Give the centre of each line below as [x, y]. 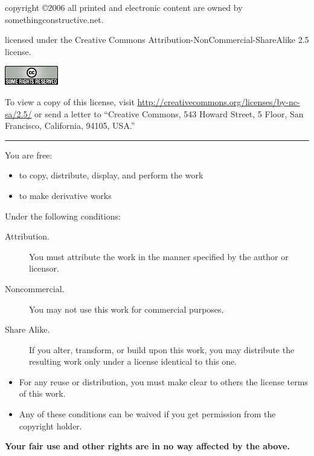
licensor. [44, 268]
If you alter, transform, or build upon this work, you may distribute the [162, 349]
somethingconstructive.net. [54, 19]
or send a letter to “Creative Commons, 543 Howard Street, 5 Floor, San [169, 113]
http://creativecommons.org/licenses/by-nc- [219, 101]
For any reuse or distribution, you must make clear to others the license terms [163, 381]
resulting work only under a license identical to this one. [133, 361]
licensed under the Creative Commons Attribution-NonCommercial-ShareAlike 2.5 [157, 40]
